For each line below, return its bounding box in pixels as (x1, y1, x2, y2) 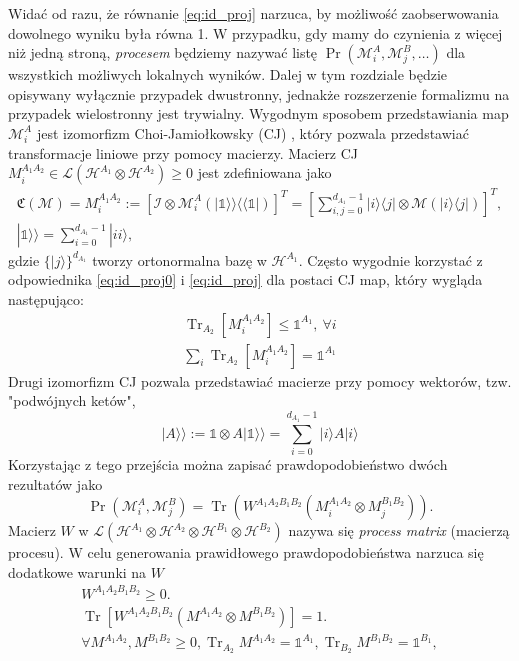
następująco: (8, 288, 84, 309)
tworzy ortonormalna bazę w (92, 249, 267, 270)
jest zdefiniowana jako (197, 162, 332, 183)
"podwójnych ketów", (8, 390, 136, 411)
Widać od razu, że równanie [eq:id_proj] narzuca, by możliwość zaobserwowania (8, 3, 499, 23)
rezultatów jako (8, 473, 103, 494)
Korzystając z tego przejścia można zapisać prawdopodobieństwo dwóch (8, 454, 448, 474)
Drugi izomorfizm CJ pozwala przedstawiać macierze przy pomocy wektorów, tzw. (8, 370, 512, 391)
